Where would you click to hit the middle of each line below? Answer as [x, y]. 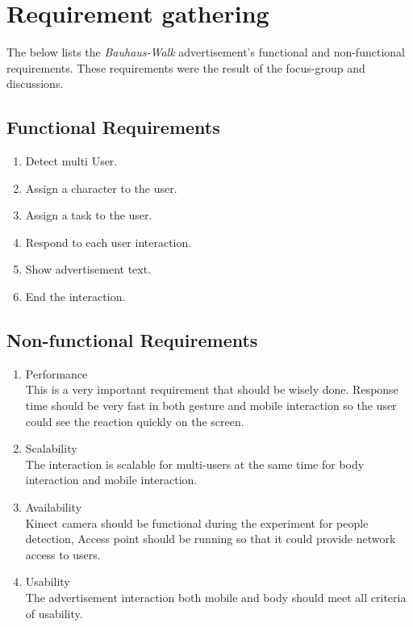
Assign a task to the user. [89, 215]
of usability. [54, 613]
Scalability [51, 448]
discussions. [35, 84]
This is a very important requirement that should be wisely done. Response [212, 389]
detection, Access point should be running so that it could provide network [211, 539]
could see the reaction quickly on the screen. [135, 421]
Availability [54, 507]
